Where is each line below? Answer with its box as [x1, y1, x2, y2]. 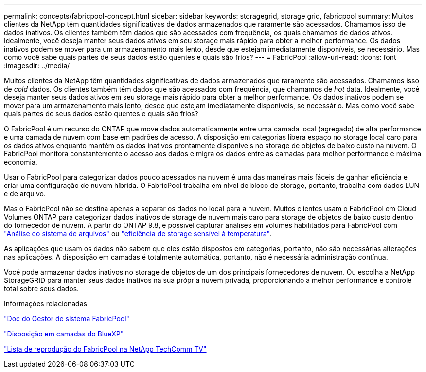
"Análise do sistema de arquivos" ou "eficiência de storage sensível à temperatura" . [4, 229, 271, 238]
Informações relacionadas [4, 299, 87, 308]
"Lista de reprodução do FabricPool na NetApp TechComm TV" [4, 345, 207, 353]
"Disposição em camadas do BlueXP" [4, 330, 124, 338]
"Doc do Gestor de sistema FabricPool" [4, 315, 130, 323]
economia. [4, 158, 37, 166]
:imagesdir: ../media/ [4, 61, 70, 70]
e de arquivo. [4, 189, 46, 198]
